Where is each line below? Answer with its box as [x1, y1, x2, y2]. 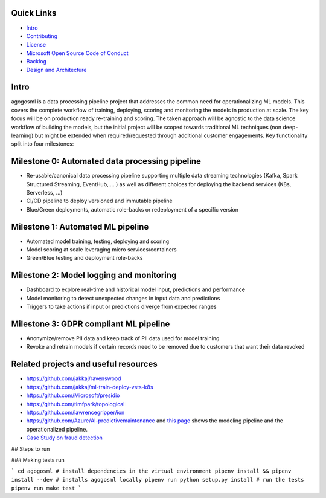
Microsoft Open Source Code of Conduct [26, 49, 129, 57]
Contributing [26, 32, 57, 39]
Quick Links [11, 8, 57, 18]
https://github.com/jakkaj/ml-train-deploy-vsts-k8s [26, 383, 153, 390]
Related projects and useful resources [11, 359, 158, 369]
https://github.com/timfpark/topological [26, 400, 125, 407]
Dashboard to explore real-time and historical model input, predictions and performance [26, 286, 246, 293]
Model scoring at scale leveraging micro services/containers [26, 246, 177, 253]
